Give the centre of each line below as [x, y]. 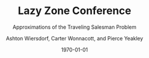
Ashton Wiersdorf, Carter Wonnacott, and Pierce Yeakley [74, 38]
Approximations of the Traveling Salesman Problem [74, 27]
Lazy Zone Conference [74, 11]
